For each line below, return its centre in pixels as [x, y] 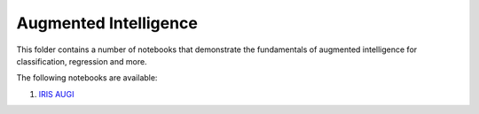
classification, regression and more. [82, 61]
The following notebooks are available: [87, 78]
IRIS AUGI [56, 94]
